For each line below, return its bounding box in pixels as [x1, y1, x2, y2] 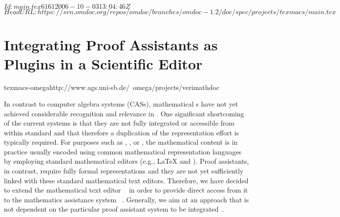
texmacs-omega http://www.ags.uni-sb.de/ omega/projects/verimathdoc [4, 82, 219, 92]
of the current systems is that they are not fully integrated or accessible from [4, 118, 234, 128]
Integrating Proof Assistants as [4, 35, 218, 55]
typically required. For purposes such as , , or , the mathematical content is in [4, 137, 238, 147]
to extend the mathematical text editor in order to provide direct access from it [4, 185, 248, 195]
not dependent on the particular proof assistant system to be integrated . [4, 204, 224, 214]
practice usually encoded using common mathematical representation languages [4, 146, 242, 156]
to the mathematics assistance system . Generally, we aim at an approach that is [4, 194, 249, 204]
